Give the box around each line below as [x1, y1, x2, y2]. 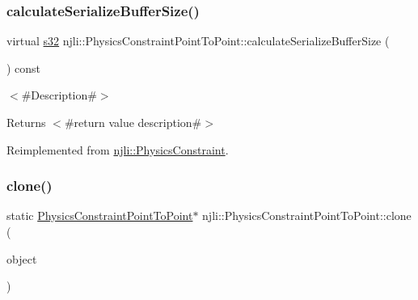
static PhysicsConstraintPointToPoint [6, 207, 193, 224]
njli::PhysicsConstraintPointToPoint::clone [202, 207, 412, 224]
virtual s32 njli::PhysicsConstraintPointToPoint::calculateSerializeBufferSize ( [6, 32, 390, 49]
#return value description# [64, 114, 202, 130]
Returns [6, 114, 46, 130]
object [6, 250, 37, 267]
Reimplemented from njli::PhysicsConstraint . [6, 141, 229, 158]
